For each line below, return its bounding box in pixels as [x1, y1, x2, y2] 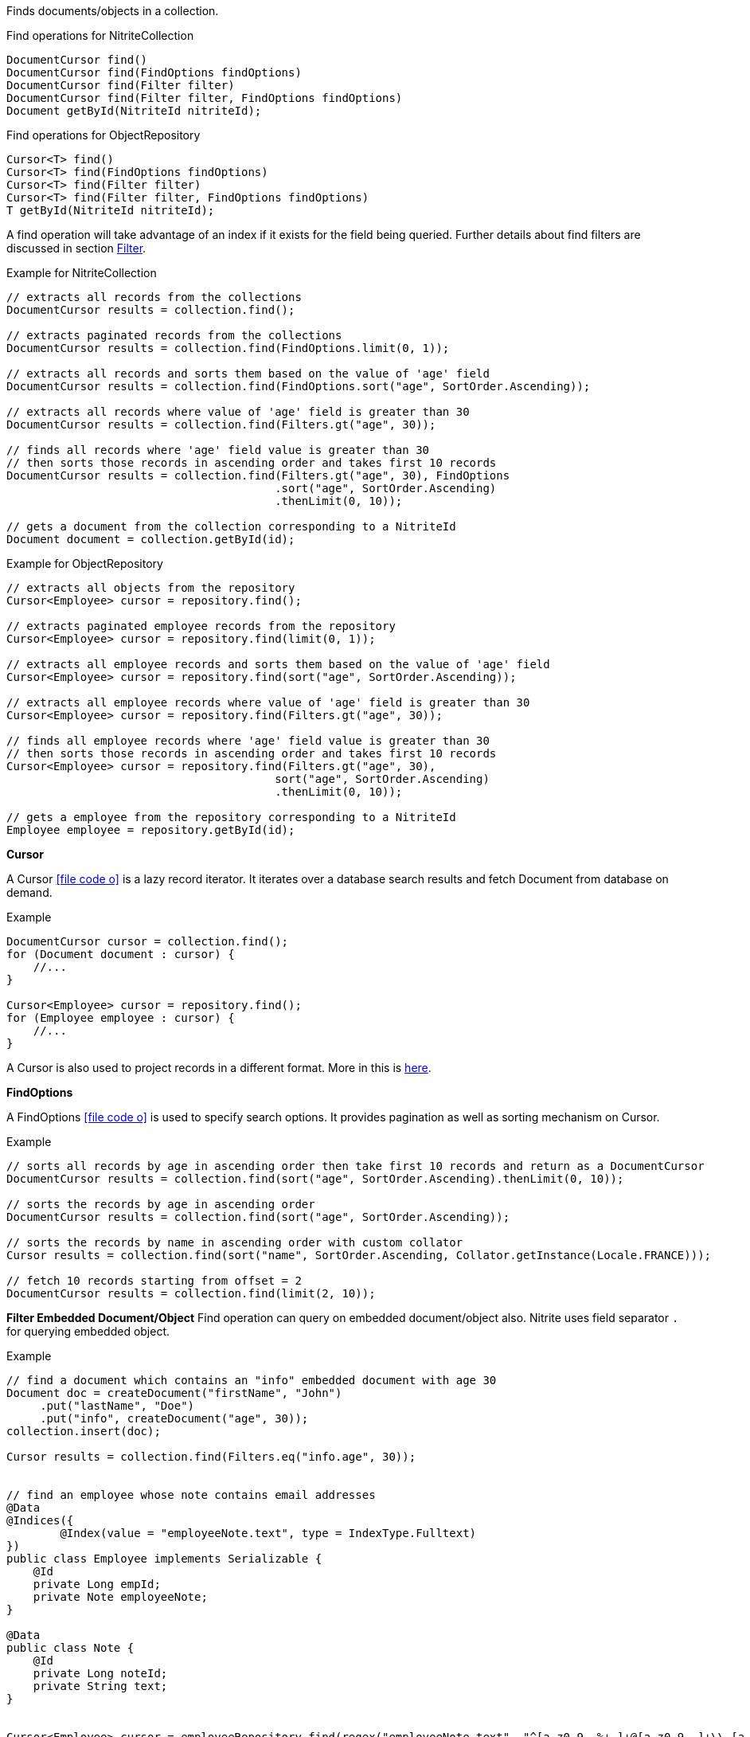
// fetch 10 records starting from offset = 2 [6, 1274, 302, 1287]
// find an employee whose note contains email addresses [6, 1489, 376, 1501]
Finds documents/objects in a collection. [6, 4, 219, 18]
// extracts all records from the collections [6, 291, 302, 303]
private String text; [33, 1680, 168, 1692]
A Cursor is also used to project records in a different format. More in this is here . [6, 1061, 432, 1074]
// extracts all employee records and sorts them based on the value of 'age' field [6, 658, 550, 671]
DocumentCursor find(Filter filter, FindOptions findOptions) [6, 92, 403, 104]
